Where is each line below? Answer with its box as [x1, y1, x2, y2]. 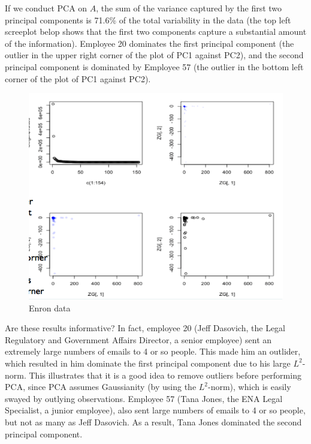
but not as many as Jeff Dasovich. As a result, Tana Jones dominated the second [5, 415, 302, 428]
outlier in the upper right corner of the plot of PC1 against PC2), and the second [5, 49, 304, 61]
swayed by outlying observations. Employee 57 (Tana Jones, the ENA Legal [5, 392, 283, 404]
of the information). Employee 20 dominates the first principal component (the [5, 37, 294, 49]
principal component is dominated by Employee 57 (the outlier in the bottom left [5, 60, 304, 73]
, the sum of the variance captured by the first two [96, 2, 282, 14]
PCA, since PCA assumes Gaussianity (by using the [5, 380, 197, 393]
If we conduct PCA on [5, 2, 87, 14]
